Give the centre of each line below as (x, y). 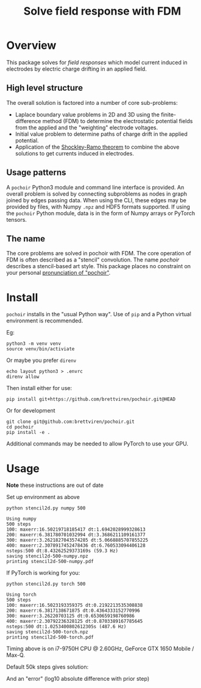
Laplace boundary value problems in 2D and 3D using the (87, 115)
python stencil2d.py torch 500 (46, 584)
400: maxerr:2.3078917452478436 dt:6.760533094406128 (76, 546)
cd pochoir (20, 427)
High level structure (45, 88)
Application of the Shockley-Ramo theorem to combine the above (97, 147)
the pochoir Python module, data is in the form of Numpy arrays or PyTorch (101, 213)
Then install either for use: (39, 388)
